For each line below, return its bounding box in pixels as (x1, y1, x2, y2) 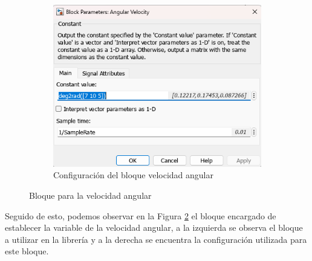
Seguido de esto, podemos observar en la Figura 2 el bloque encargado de (5, 209, 276, 222)
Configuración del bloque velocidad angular (53, 169, 213, 181)
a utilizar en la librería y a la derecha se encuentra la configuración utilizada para (5, 233, 307, 245)
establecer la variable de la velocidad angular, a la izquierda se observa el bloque (5, 221, 303, 234)
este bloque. (5, 245, 49, 257)
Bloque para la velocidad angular (29, 188, 152, 201)
